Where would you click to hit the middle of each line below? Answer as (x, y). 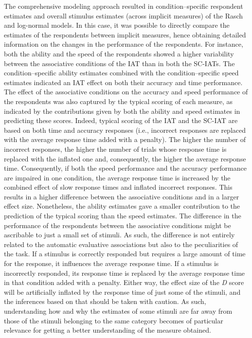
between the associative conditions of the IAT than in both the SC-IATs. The (119, 63)
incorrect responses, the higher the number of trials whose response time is (115, 149)
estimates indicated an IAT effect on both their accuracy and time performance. (123, 82)
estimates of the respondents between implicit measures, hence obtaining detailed (125, 34)
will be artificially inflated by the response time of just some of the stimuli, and (122, 292)
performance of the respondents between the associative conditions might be (117, 225)
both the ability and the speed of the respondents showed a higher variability (119, 53)
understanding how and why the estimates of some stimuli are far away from (118, 311)
